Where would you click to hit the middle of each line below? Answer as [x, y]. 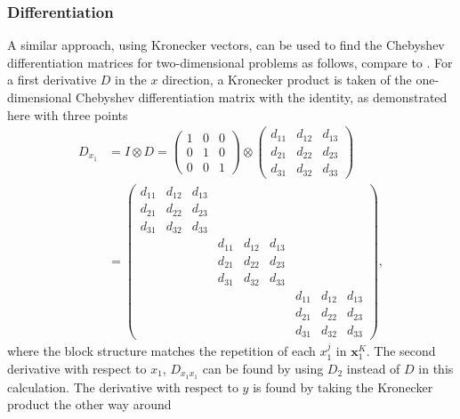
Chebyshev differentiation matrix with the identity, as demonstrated [262, 97]
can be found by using [263, 368]
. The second [401, 351]
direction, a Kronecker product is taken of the [287, 80]
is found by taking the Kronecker [343, 387]
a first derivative [52, 80]
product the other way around [89, 404]
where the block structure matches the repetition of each [161, 351]
